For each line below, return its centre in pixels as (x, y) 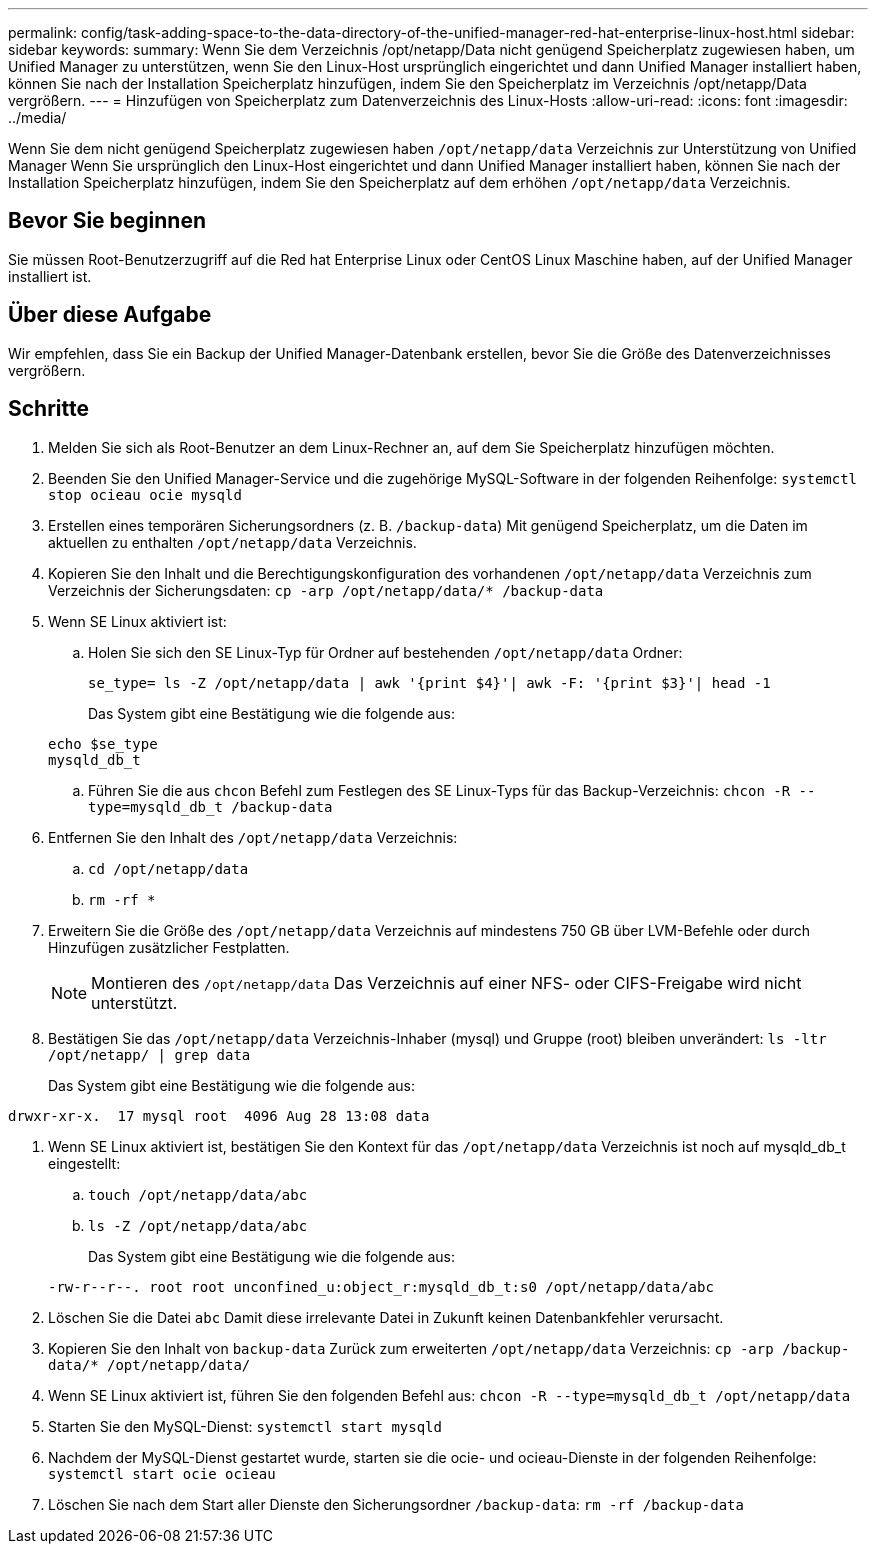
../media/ (37, 117)
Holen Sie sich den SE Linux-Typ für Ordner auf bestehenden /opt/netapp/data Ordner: (385, 652)
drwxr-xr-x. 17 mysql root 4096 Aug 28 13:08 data (219, 1115)
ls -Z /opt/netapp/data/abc (198, 1225)
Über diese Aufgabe (110, 315)
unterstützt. (134, 1002)
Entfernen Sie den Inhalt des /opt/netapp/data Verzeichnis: (253, 837)
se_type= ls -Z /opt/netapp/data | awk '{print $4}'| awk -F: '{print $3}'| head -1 (429, 682)
